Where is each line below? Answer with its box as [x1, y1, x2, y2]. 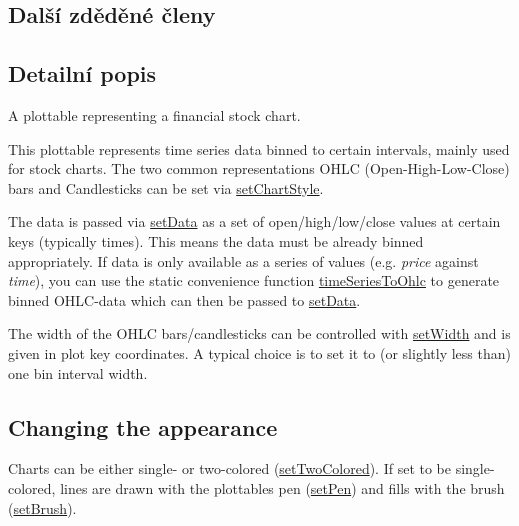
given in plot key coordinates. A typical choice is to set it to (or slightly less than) [8, 342, 511, 363]
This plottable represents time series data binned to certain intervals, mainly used [8, 138, 510, 159]
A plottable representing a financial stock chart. [8, 104, 301, 125]
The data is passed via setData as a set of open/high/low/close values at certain [8, 211, 501, 232]
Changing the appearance [8, 411, 278, 442]
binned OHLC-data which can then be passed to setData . [8, 289, 361, 310]
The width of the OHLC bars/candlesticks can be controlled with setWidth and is [8, 323, 511, 344]
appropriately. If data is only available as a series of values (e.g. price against [8, 250, 479, 271]
